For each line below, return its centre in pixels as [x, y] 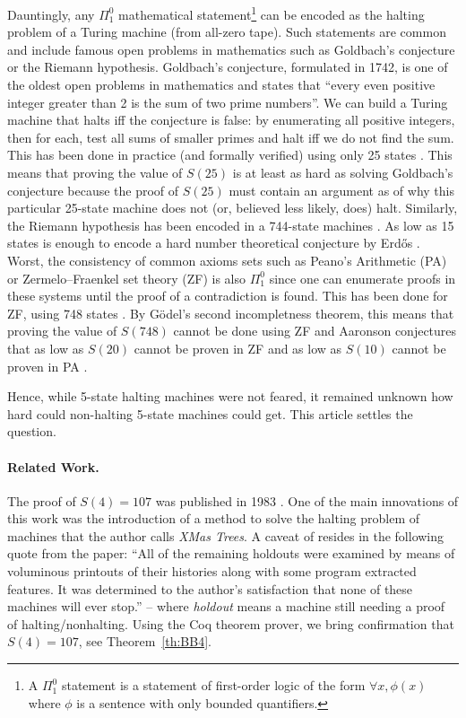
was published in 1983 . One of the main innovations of [307, 500]
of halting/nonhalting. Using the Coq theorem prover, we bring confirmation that [231, 623]
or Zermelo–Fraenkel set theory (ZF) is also [126, 278]
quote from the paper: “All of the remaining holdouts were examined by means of [231, 553]
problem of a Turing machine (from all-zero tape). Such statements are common [227, 32]
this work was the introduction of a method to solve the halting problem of [214, 518]
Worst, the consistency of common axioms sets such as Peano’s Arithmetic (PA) [227, 260]
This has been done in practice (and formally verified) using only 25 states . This [230, 155]
